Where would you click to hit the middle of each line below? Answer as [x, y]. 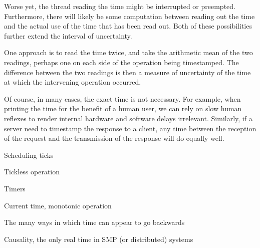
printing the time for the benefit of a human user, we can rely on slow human [123, 108]
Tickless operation [32, 172]
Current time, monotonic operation [58, 205]
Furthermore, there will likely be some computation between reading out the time [129, 16]
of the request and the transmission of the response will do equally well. [114, 138]
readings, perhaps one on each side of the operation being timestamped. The [121, 62]
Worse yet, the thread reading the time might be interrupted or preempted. [120, 6]
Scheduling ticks [29, 155]
